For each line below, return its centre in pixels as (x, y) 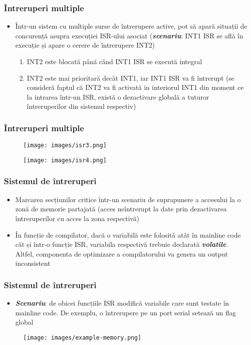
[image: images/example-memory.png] (82, 337)
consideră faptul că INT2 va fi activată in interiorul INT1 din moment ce (135, 87)
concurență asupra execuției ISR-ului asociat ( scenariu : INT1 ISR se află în (129, 35)
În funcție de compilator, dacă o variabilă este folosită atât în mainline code (128, 234)
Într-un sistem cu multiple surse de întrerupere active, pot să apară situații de (131, 26)
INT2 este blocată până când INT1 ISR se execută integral (114, 61)
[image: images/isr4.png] (65, 160)
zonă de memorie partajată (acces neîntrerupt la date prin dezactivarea (121, 209)
